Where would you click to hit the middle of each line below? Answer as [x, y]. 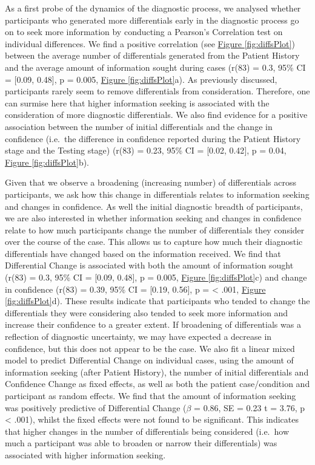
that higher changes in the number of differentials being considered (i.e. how [147, 431]
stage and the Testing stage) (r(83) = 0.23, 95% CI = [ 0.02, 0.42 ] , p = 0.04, [146, 150]
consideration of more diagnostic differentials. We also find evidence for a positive [156, 115]
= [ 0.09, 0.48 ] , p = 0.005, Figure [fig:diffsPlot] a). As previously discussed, [141, 79]
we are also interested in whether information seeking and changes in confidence [153, 218]
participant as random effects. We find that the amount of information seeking [151, 395]
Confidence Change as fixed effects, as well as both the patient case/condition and [157, 384]
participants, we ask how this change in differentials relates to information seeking [157, 194]
